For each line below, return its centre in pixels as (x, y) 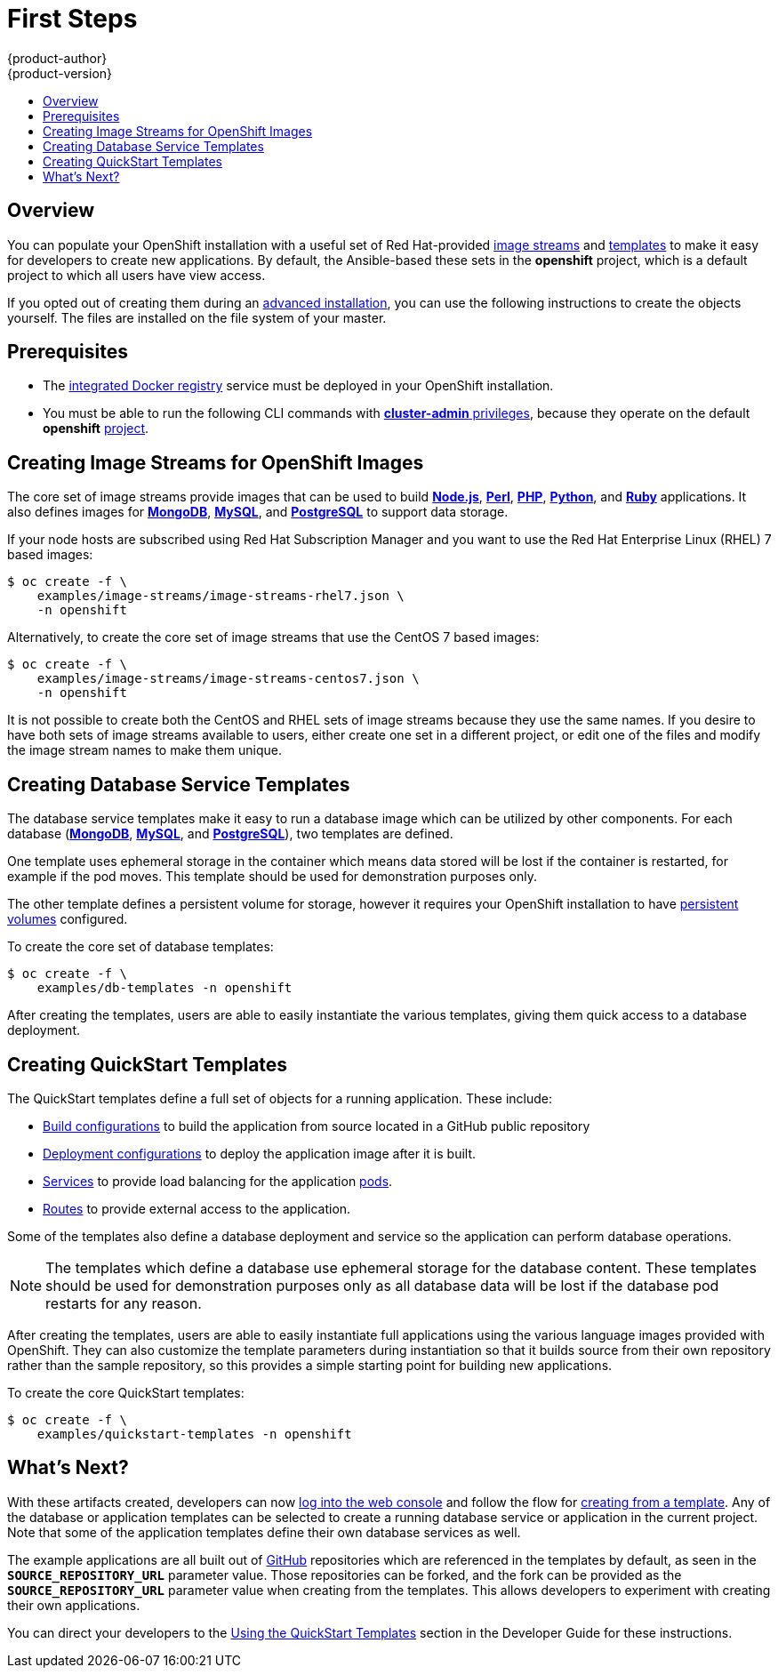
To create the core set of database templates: (140, 947)
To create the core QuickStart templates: (126, 1392)
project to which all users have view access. (136, 275)
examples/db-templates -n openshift (164, 988)
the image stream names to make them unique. (144, 750)
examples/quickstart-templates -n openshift (194, 1434)
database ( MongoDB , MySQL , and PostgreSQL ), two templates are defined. (230, 834)
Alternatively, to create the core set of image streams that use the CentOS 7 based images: (273, 637)
